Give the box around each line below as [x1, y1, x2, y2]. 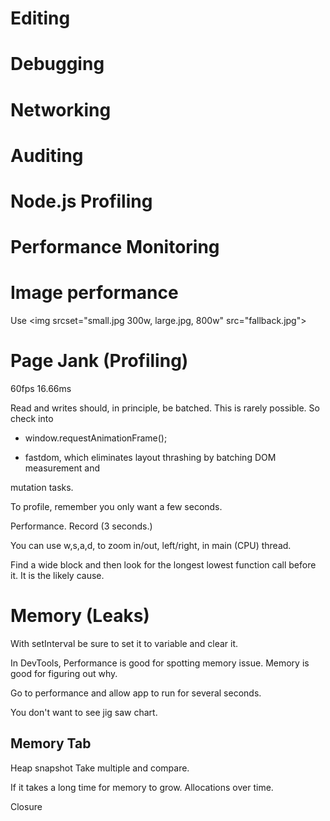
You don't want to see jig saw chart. [10, 706, 158, 718]
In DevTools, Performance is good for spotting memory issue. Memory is [10, 657, 310, 669]
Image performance [10, 282, 179, 304]
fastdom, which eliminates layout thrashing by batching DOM [24, 452, 277, 463]
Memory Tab [10, 735, 92, 752]
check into [10, 413, 54, 424]
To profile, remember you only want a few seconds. [10, 501, 223, 512]
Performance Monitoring [10, 236, 220, 259]
